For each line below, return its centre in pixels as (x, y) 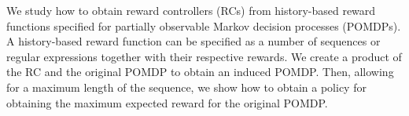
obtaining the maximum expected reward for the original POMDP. (167, 102)
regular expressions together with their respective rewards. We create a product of (204, 56)
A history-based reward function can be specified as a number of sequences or (193, 41)
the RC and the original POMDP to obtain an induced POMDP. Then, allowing (200, 72)
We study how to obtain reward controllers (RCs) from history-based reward (191, 10)
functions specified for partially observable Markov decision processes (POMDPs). (204, 25)
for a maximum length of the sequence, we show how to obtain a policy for (186, 87)
